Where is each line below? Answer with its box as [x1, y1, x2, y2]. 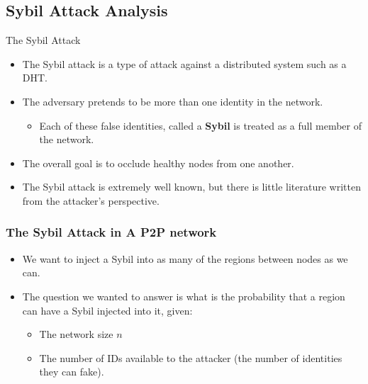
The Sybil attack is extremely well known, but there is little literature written [22, 179, 361, 194]
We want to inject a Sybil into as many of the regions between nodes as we [22, 251, 348, 266]
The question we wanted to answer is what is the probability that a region [22, 288, 345, 303]
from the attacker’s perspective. [22, 193, 160, 208]
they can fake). [39, 364, 104, 379]
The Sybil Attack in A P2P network [6, 223, 217, 241]
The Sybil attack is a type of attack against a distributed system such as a [22, 56, 347, 71]
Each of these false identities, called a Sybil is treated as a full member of [39, 118, 362, 132]
